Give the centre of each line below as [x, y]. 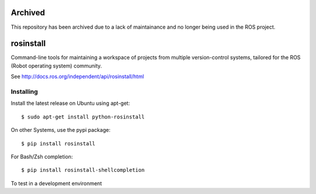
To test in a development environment [56, 183]
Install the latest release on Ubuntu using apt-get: [70, 103]
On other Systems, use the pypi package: [61, 130]
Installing [24, 91]
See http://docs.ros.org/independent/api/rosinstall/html [78, 77]
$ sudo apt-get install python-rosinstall [83, 117]
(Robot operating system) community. [56, 66]
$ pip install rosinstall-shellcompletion [83, 170]
